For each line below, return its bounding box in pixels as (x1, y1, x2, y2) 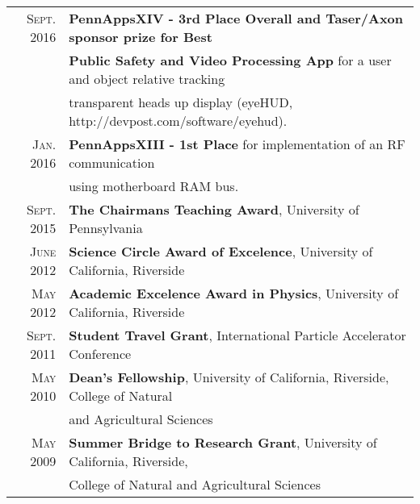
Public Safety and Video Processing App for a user (69, 51, 392, 69)
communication (69, 153, 155, 172)
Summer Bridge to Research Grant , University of (69, 433, 377, 452)
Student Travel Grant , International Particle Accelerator (69, 326, 406, 344)
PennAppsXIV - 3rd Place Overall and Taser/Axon (69, 9, 404, 27)
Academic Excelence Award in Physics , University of (69, 284, 399, 302)
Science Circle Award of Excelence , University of (69, 242, 373, 260)
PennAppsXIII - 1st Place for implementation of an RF (69, 135, 405, 153)
